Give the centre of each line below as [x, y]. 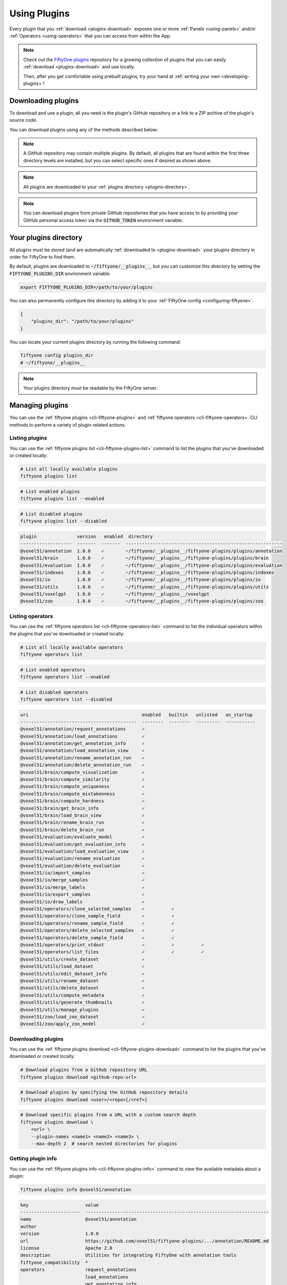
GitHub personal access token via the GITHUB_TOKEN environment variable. [103, 220]
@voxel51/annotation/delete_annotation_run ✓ [83, 765]
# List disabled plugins [52, 514]
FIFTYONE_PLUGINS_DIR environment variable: [60, 273]
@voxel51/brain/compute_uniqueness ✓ [83, 787]
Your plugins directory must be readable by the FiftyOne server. [90, 388]
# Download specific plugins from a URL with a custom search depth [108, 1115]
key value [60, 1205]
